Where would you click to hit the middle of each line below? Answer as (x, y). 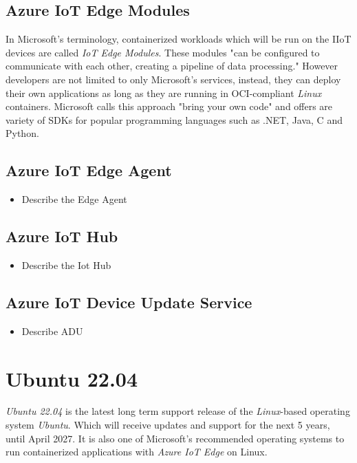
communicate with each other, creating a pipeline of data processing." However (172, 66)
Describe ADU (52, 331)
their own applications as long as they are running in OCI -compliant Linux (164, 93)
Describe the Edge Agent (74, 199)
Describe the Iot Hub (66, 265)
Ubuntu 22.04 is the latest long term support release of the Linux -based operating (178, 411)
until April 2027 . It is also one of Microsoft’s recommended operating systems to (175, 438)
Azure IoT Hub (62, 236)
